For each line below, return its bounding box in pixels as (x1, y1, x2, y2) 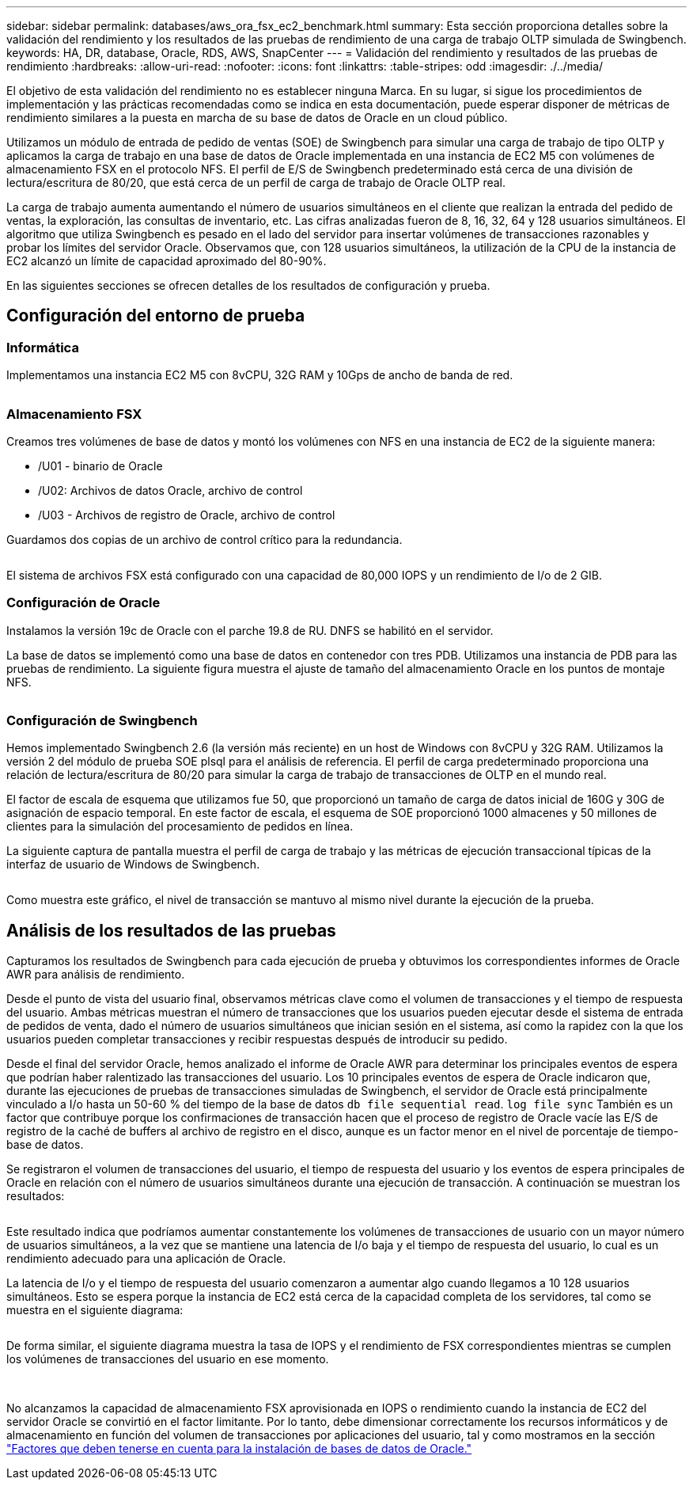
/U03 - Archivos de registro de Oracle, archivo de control (38, 507, 335, 522)
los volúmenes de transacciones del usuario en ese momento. (6, 1352, 329, 1366)
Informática (6, 339, 79, 355)
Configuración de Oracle (6, 595, 161, 611)
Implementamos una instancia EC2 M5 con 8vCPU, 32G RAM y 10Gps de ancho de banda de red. (6, 368, 513, 382)
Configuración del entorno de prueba (6, 306, 305, 326)
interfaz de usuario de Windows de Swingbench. (6, 857, 260, 872)
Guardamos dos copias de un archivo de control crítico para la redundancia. (6, 532, 403, 546)
